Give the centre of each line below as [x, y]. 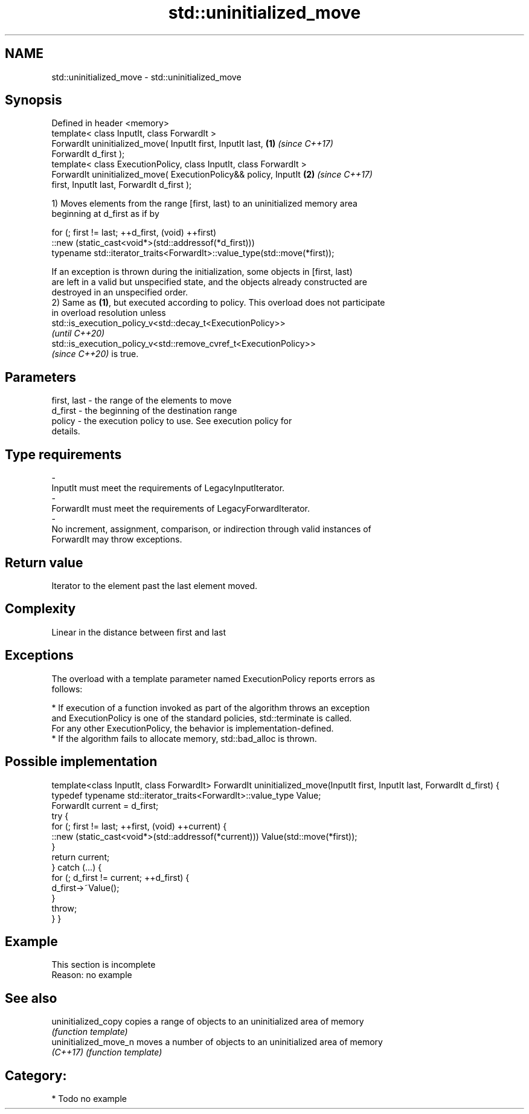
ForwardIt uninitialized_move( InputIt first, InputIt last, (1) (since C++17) [192, 144]
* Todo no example [89, 1099]
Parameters [40, 377]
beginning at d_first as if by [105, 214]
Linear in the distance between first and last [139, 632]
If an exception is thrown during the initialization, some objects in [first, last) [202, 272]
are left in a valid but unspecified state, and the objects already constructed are [209, 282]
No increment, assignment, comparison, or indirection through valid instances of [211, 529]
